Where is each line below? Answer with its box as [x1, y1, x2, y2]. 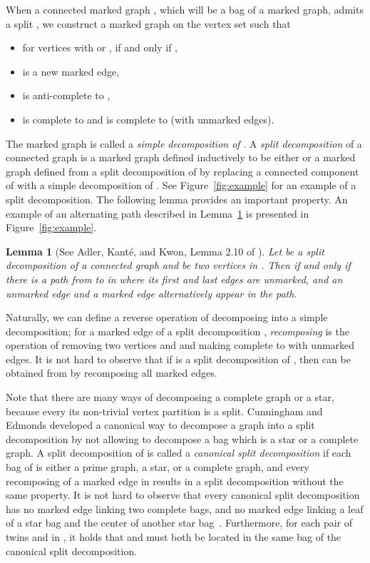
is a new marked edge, [22, 64, 120, 78]
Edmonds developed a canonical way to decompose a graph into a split [6, 417, 315, 432]
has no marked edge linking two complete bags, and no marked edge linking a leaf [6, 501, 364, 516]
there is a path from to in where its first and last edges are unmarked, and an [6, 271, 343, 286]
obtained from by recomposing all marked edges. [6, 365, 217, 380]
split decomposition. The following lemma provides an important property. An [6, 191, 348, 206]
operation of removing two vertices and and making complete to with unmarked [6, 338, 355, 352]
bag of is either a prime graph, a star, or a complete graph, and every [6, 460, 309, 475]
